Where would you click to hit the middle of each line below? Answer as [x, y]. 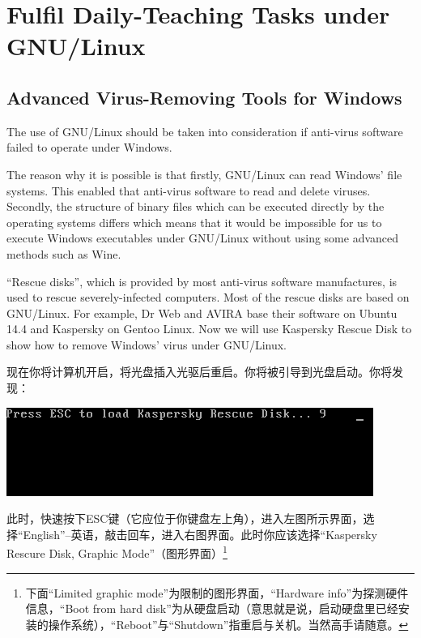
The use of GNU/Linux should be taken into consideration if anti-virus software [205, 131]
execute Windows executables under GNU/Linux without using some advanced [203, 238]
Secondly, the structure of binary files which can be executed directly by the [196, 206]
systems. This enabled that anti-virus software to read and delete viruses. [189, 190]
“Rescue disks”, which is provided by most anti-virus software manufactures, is [202, 281]
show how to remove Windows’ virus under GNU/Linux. [147, 344]
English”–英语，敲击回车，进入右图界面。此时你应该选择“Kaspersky [200, 534]
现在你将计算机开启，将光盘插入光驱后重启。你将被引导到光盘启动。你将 [199, 372]
